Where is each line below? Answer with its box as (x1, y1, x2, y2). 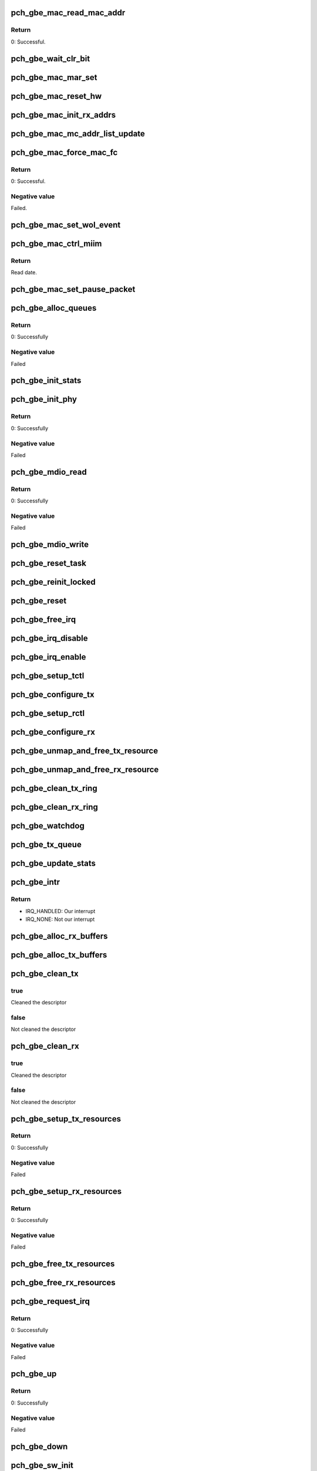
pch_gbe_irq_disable (11, 633, 88, 644)
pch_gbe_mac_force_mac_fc (11, 147, 118, 157)
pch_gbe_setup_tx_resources (11, 1114, 122, 1124)
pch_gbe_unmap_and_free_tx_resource (11, 746, 158, 756)
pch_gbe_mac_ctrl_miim (11, 238, 102, 248)
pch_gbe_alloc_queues (11, 303, 97, 313)
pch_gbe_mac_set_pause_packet (11, 284, 136, 294)
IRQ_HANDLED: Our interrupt (25, 907, 96, 914)
